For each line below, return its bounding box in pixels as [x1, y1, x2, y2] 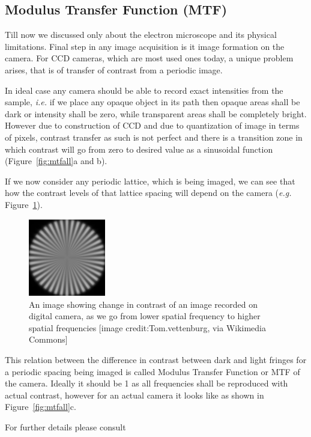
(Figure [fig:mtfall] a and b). [5, 154, 107, 167]
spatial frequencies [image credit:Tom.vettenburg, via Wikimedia [29, 321, 267, 334]
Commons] [29, 333, 68, 346]
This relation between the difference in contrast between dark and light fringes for [5, 353, 307, 365]
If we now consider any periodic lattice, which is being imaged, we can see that [5, 174, 295, 187]
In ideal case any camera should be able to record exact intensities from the [5, 84, 283, 96]
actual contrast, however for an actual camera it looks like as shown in [5, 388, 264, 401]
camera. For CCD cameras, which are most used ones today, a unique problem [5, 52, 294, 64]
